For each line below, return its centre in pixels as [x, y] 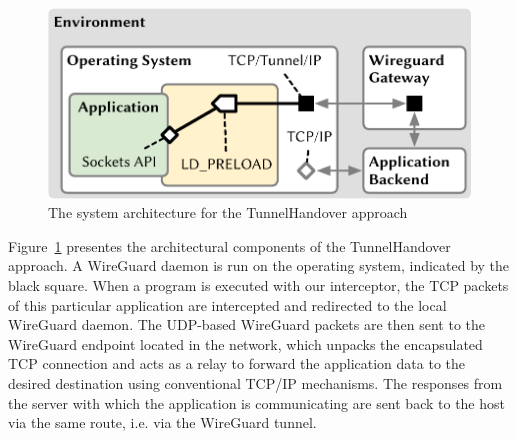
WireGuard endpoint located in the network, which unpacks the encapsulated [245, 343]
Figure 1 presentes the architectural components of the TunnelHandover [229, 245]
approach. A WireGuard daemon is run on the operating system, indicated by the [259, 265]
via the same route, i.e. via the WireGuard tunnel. [162, 422]
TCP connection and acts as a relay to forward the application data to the [237, 363]
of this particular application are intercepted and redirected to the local [227, 304]
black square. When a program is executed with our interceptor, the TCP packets [258, 285]
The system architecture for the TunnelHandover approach [228, 212]
